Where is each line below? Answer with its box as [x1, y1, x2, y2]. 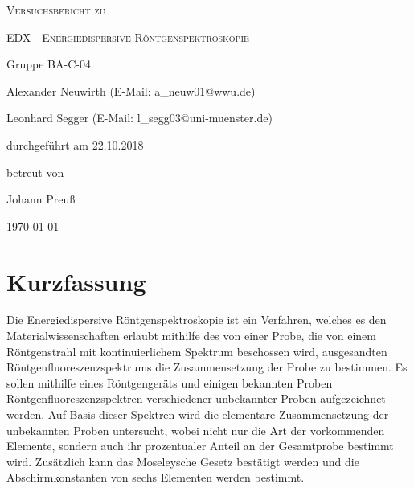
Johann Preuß [6, 191, 76, 207]
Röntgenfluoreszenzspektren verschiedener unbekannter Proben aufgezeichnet [6, 390, 386, 407]
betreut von [6, 163, 64, 180]
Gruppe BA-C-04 [6, 55, 91, 72]
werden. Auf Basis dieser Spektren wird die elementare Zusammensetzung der [6, 406, 389, 423]
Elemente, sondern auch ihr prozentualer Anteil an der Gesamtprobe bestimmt [6, 437, 394, 454]
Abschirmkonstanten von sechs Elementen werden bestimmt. [6, 469, 305, 486]
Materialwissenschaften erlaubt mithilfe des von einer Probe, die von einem [6, 327, 376, 344]
